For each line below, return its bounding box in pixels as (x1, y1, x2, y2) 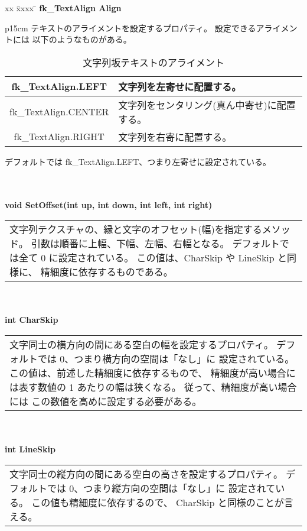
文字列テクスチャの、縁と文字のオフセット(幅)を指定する (9, 222, 262, 237)
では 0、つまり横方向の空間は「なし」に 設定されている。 (38, 351, 295, 365)
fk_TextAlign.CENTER (9, 105, 109, 119)
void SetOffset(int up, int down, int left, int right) (5, 198, 213, 211)
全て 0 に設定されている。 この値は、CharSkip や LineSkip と (19, 251, 288, 265)
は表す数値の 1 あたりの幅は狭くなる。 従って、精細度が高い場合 (9, 380, 297, 394)
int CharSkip (5, 313, 58, 326)
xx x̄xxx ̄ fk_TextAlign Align (5, 2, 122, 14)
